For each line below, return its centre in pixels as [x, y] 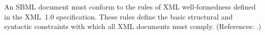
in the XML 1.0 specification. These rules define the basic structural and [118, 16]
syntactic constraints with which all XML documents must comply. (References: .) [133, 26]
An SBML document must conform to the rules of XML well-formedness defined [130, 6]
